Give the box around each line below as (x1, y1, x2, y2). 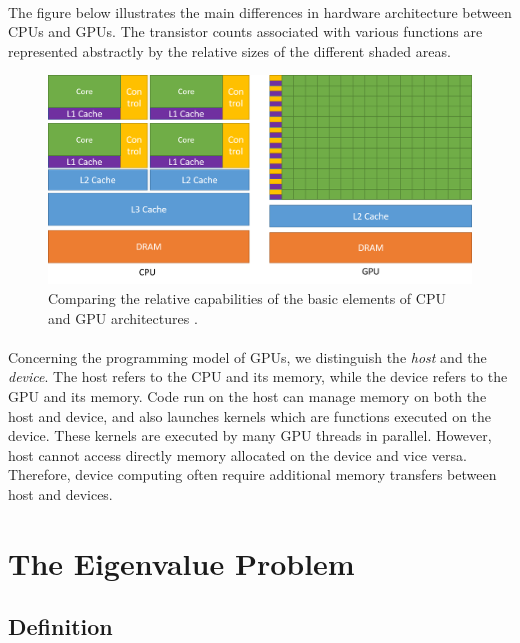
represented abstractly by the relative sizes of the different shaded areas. (8, 40, 451, 61)
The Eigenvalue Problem (8, 542, 355, 583)
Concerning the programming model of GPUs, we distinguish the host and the (8, 346, 487, 367)
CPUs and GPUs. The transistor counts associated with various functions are (8, 21, 483, 42)
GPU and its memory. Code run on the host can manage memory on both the (8, 386, 487, 407)
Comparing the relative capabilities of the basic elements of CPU (48, 288, 446, 309)
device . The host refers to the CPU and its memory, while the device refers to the (8, 366, 508, 387)
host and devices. (8, 484, 113, 504)
